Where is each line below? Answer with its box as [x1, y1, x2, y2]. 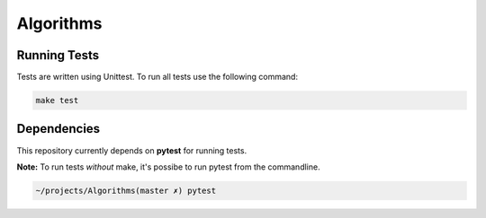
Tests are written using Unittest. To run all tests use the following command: [16, 72, 299, 83]
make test [35, 95, 79, 106]
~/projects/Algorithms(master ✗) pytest [35, 185, 216, 196]
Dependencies [16, 121, 101, 136]
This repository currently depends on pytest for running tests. [16, 144, 247, 156]
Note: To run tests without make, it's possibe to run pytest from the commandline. [16, 161, 320, 172]
